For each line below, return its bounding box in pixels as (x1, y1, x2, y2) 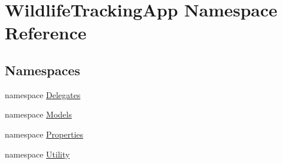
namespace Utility (5, 148, 70, 160)
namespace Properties (5, 128, 84, 140)
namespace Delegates (5, 88, 81, 101)
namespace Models (5, 108, 72, 121)
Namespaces (5, 61, 80, 79)
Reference (5, 21, 87, 45)
